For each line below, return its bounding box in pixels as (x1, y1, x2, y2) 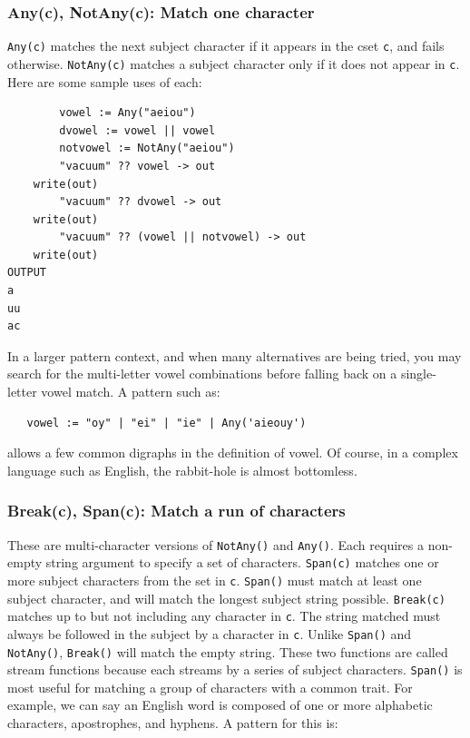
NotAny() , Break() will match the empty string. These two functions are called (7, 642, 448, 661)
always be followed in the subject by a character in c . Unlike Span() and (7, 624, 412, 643)
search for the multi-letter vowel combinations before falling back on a (7, 364, 397, 383)
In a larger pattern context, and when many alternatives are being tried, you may (7, 346, 462, 365)
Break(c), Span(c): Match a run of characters (7, 499, 346, 522)
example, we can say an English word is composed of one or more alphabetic (7, 695, 433, 714)
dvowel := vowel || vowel (59, 123, 216, 137)
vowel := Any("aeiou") (59, 106, 196, 120)
